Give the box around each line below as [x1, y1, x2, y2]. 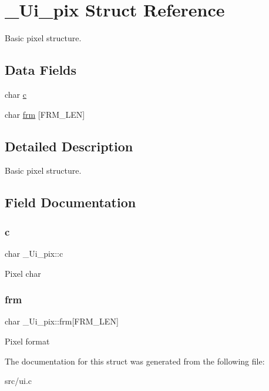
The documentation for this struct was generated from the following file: [5, 354, 265, 367]
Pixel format [5, 334, 50, 347]
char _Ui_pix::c [5, 247, 63, 259]
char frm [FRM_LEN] [5, 108, 85, 120]
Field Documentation [5, 193, 136, 211]
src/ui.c [5, 375, 32, 387]
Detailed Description [5, 137, 133, 155]
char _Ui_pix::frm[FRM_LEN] [5, 315, 119, 327]
